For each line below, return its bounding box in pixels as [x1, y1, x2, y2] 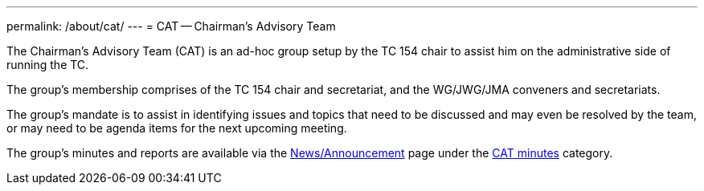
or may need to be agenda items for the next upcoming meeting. [6, 121, 347, 135]
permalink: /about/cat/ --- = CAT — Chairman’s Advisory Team [6, 19, 336, 33]
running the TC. [6, 58, 89, 71]
